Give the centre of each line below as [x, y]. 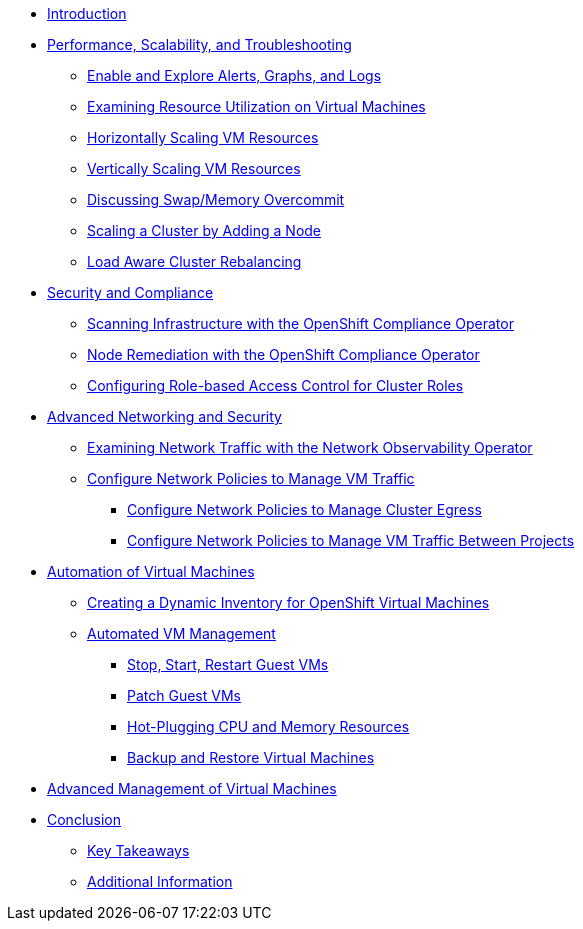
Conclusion [84, 819]
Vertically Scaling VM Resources [194, 168]
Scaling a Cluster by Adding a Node [204, 230]
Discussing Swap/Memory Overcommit [216, 199]
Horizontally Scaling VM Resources [203, 137]
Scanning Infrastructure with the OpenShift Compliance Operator [300, 323]
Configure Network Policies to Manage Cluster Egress [304, 509]
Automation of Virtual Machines [151, 571]
